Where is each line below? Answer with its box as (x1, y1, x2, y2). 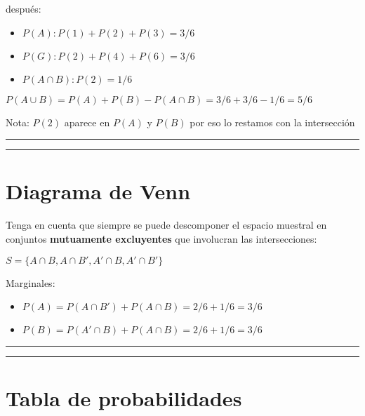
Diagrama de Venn (6, 177, 191, 206)
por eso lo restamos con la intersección (190, 114, 355, 129)
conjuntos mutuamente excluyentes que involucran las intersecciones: (6, 231, 317, 246)
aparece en (64, 114, 110, 129)
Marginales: (6, 275, 55, 290)
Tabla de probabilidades (6, 384, 242, 412)
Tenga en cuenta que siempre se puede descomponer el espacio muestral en (6, 217, 327, 232)
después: (6, 1, 41, 15)
